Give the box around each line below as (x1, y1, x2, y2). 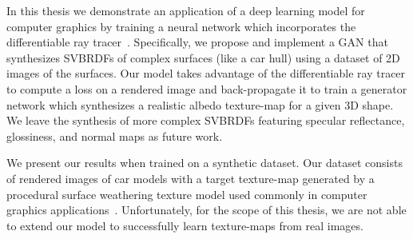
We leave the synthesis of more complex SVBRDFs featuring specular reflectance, (6, 112, 405, 129)
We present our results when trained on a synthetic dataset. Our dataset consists (6, 154, 403, 171)
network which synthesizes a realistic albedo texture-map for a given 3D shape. (6, 96, 394, 113)
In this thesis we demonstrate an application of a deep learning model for (6, 2, 365, 18)
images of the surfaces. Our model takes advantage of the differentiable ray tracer (6, 65, 406, 82)
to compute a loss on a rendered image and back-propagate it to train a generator (6, 80, 407, 97)
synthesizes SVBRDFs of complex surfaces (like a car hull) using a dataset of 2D (6, 49, 400, 66)
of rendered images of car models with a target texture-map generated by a (6, 169, 375, 186)
